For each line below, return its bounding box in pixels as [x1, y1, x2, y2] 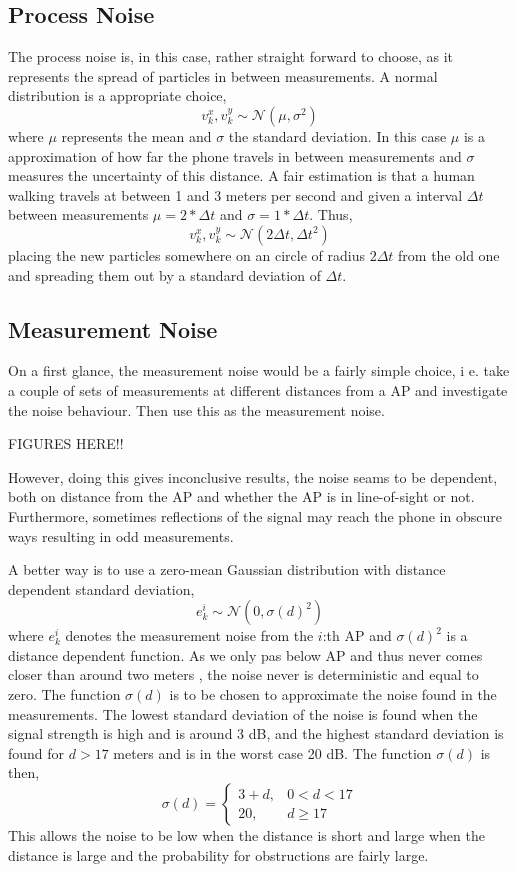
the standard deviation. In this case [228, 125, 447, 146]
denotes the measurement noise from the [65, 625, 314, 646]
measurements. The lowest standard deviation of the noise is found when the [8, 703, 478, 724]
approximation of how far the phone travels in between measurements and [8, 145, 462, 166]
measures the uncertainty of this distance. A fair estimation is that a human [8, 165, 475, 186]
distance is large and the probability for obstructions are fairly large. [8, 844, 429, 865]
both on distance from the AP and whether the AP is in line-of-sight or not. [8, 486, 475, 507]
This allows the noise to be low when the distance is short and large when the [8, 825, 485, 846]
